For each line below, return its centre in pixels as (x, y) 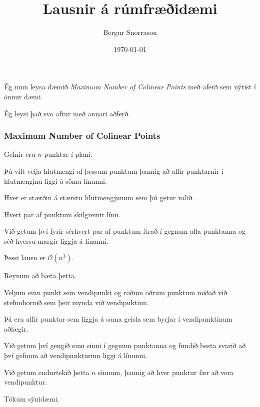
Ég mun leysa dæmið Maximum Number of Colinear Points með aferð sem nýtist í (130, 87)
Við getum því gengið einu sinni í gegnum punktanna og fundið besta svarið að (125, 345)
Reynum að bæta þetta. (40, 275)
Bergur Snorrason (130, 32)
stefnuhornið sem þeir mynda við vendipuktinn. (76, 302)
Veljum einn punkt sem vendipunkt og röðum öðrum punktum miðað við (116, 292)
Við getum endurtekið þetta (47, 372)
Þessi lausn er (25, 257)
